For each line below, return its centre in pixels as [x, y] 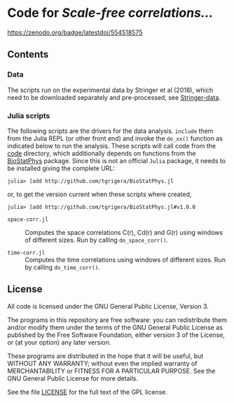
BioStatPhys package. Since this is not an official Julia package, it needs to [117, 160]
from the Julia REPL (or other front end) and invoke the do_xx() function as [115, 138]
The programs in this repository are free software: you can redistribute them [117, 320]
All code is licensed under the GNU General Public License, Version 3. [108, 306]
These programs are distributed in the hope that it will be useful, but [105, 356]
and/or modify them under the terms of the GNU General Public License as [115, 327]
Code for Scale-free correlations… [110, 13]
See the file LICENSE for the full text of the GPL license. [88, 392]
